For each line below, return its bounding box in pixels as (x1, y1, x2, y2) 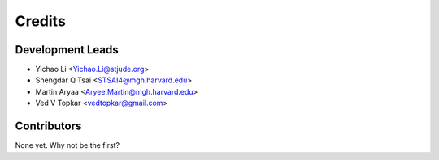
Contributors (15, 120, 82, 133)
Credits (15, 12, 67, 30)
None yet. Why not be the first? (15, 141, 120, 150)
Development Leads (15, 43, 120, 57)
